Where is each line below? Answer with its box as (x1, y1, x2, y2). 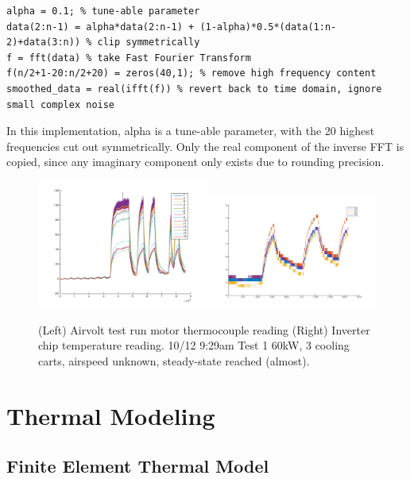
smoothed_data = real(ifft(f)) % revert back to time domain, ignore (6, 83, 382, 95)
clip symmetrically (97, 37, 200, 48)
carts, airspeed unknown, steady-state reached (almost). (38, 352, 310, 369)
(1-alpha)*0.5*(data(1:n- (199, 21, 337, 33)
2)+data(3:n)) (6, 37, 81, 48)
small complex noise (6, 99, 115, 110)
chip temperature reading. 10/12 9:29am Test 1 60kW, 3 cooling (38, 337, 350, 353)
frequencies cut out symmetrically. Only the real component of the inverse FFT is (6, 137, 404, 154)
